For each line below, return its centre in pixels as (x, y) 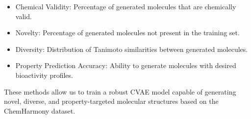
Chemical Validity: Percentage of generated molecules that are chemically (126, 6)
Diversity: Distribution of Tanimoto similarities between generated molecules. (132, 49)
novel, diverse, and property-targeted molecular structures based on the (111, 101)
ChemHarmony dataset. (40, 110)
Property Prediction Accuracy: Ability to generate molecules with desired (126, 65)
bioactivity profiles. (44, 75)
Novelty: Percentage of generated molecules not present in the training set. (127, 33)
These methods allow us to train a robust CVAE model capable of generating (120, 91)
